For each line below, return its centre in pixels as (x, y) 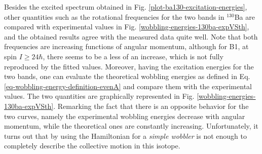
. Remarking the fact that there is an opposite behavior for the (151, 106)
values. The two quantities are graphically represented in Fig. (99, 96)
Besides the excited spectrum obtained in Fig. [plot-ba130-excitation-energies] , (126, 7)
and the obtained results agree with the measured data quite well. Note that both (131, 36)
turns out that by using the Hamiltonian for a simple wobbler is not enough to (125, 136)
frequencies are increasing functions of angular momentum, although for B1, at (126, 46)
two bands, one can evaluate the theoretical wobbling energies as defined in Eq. (127, 76)
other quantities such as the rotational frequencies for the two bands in (114, 16)
